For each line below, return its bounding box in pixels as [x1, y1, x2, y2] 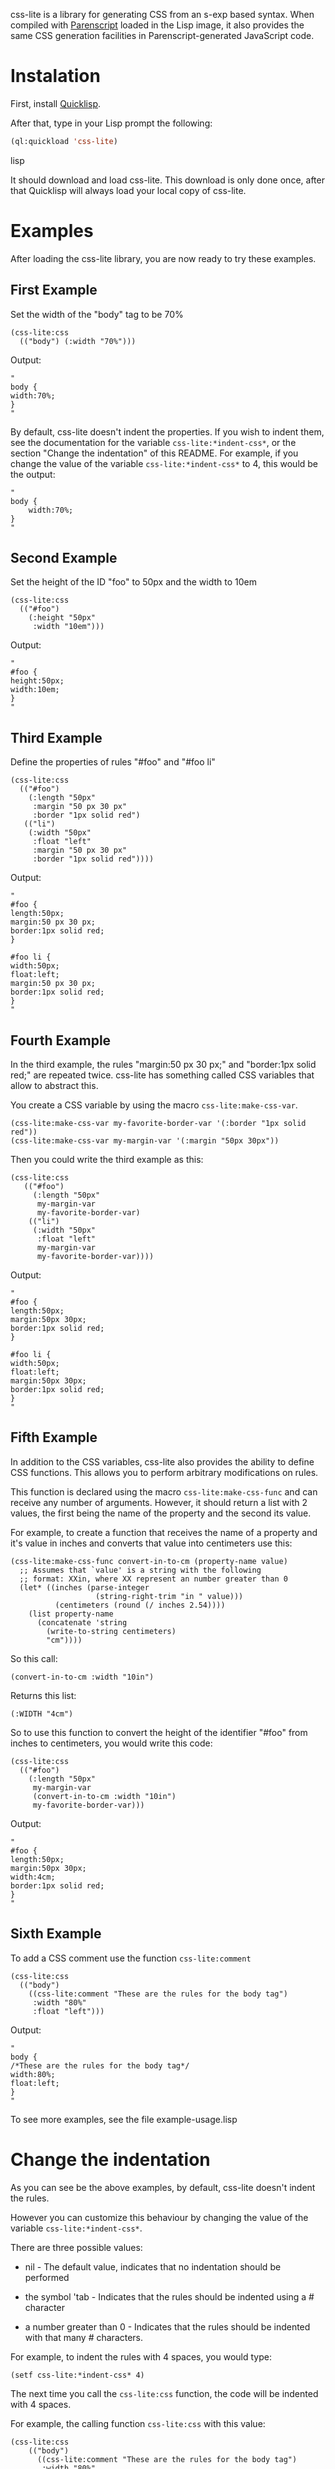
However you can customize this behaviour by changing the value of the [10, 2211, 309, 2223]
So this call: [10, 1652, 58, 1664]
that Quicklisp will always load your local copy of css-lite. [10, 184, 247, 196]
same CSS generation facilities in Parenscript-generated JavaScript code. [10, 30, 315, 41]
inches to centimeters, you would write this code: [10, 1737, 213, 1749]
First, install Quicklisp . [10, 97, 102, 109]
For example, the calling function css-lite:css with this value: [10, 2417, 266, 2429]
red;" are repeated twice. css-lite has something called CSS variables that [10, 1069, 315, 1081]
